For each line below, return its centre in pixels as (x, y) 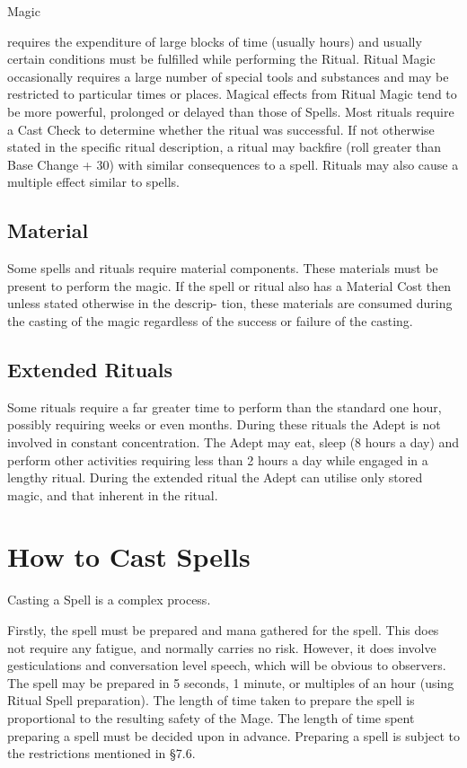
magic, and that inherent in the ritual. (113, 494)
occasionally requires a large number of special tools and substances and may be (228, 76)
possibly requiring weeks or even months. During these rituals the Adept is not (224, 424)
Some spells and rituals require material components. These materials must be (223, 268)
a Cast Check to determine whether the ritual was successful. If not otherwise (221, 129)
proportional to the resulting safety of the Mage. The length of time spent (211, 717)
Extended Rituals (90, 369)
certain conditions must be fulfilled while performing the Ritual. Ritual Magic (221, 59)
